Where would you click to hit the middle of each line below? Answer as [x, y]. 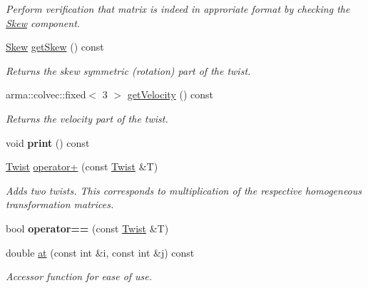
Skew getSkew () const [55, 47]
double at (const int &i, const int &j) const [100, 252]
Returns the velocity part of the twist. [87, 118]
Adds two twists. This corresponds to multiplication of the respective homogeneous [184, 190]
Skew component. [43, 22]
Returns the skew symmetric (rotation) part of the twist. [128, 70]
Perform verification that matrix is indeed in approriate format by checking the [178, 9]
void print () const [48, 142]
